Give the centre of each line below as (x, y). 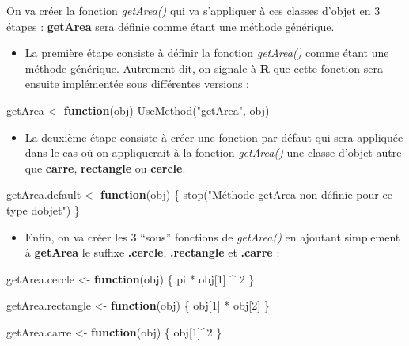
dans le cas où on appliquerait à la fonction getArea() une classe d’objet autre (213, 152)
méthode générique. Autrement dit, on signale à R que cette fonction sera (204, 68)
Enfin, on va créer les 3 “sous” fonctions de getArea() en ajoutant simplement (212, 236)
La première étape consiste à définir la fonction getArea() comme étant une (207, 53)
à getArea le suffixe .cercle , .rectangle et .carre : (152, 252)
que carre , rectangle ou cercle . (105, 167)
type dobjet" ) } (43, 209)
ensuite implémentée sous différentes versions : (137, 84)
